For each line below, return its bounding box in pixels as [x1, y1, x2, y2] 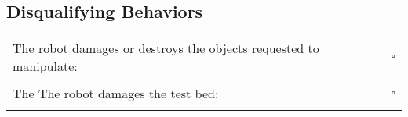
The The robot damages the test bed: [13, 84, 219, 103]
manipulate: [13, 57, 78, 76]
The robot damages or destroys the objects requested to [13, 39, 319, 58]
